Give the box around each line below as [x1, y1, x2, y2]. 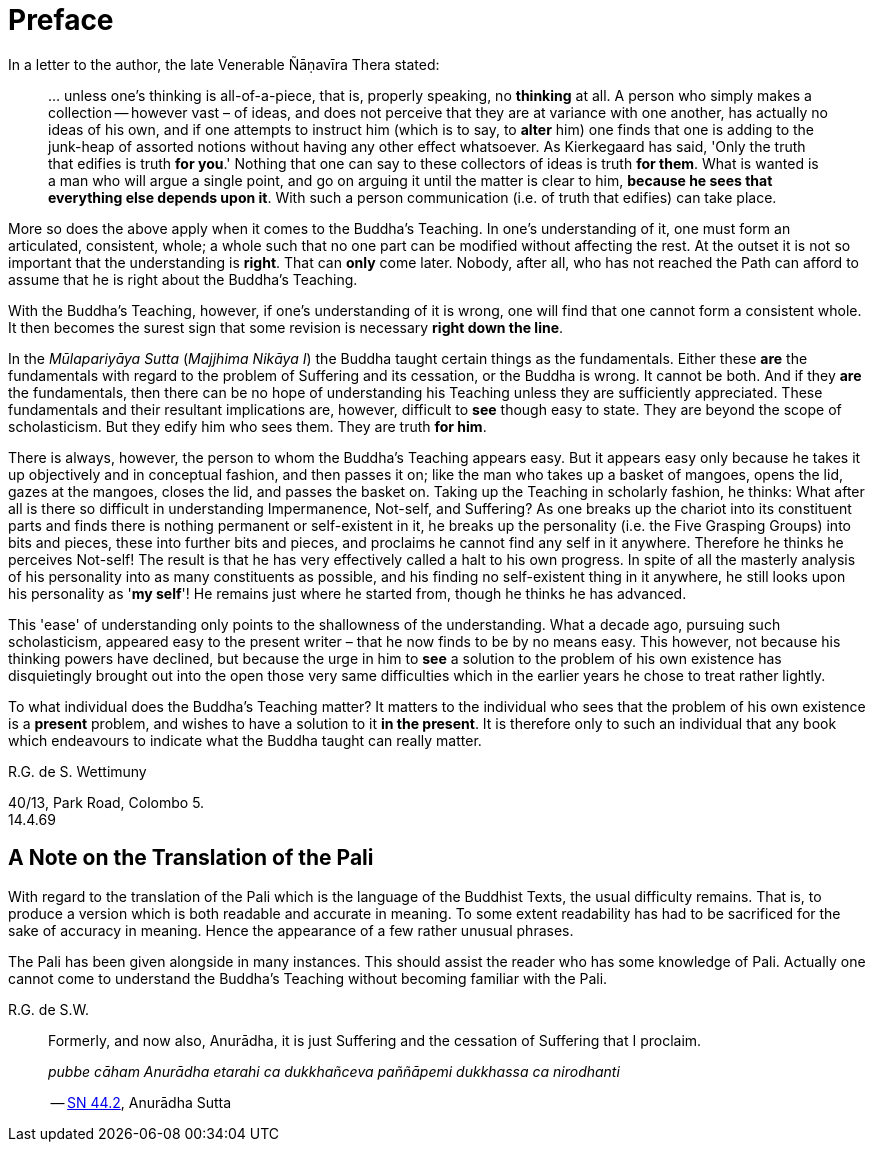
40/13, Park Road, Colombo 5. [8, 793, 205, 811]
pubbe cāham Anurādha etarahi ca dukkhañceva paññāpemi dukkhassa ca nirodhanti [48, 1062, 620, 1080]
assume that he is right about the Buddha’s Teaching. [8, 270, 358, 288]
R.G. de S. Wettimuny [8, 762, 147, 780]
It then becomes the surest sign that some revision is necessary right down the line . [8, 318, 564, 336]
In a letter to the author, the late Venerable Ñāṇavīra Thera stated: [8, 55, 440, 73]
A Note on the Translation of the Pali [8, 845, 374, 871]
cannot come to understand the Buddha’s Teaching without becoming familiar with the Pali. [8, 969, 608, 987]
